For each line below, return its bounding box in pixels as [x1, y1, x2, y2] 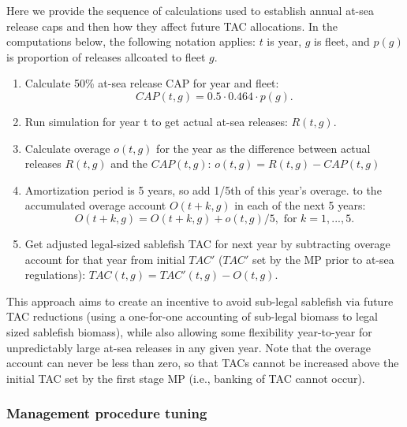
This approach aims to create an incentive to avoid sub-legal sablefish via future [6, 292, 394, 309]
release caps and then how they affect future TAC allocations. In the [6, 17, 338, 34]
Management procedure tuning [6, 403, 207, 423]
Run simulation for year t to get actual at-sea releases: [24, 113, 288, 129]
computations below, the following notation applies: [6, 33, 256, 50]
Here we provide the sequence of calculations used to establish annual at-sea [6, 2, 374, 18]
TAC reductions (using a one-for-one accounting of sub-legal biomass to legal [6, 308, 379, 325]
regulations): [24, 266, 86, 283]
